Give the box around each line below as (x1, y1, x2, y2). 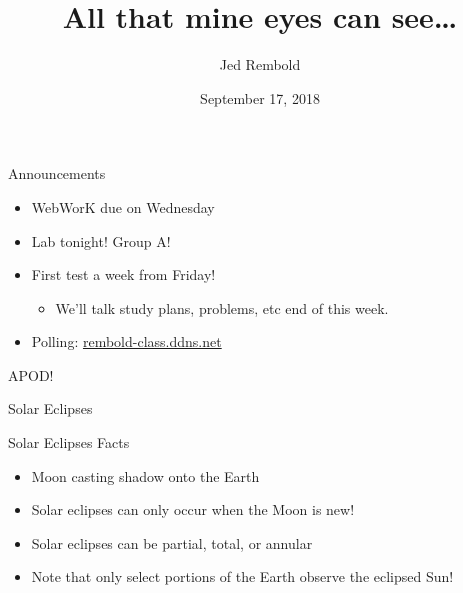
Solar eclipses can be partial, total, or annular (31, 532, 313, 553)
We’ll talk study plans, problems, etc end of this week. (55, 297, 389, 318)
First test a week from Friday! (31, 264, 216, 285)
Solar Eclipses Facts (8, 432, 130, 453)
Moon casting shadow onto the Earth (31, 465, 260, 486)
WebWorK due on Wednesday (31, 196, 215, 217)
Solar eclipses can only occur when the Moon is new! (31, 499, 355, 520)
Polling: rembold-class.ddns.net (31, 331, 222, 352)
